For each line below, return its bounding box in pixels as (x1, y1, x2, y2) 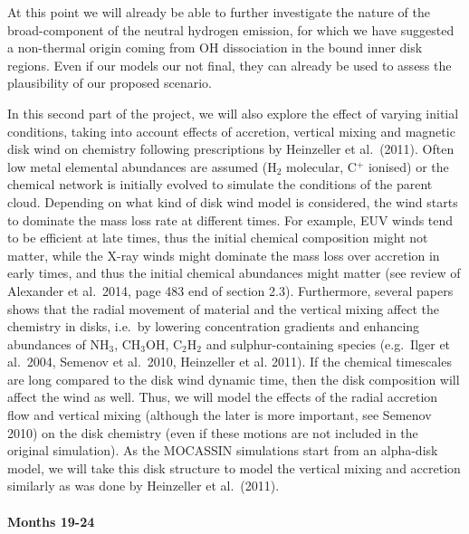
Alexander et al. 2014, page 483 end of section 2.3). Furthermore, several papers (7, 281, 454, 300)
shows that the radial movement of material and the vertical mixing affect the (7, 299, 440, 318)
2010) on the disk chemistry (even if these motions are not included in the (7, 423, 418, 442)
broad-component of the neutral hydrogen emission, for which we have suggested (7, 20, 455, 39)
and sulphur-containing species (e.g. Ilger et (206, 334, 451, 353)
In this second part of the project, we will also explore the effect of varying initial (7, 103, 459, 122)
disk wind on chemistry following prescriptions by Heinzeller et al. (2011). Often (7, 139, 455, 158)
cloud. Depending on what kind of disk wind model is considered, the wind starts (7, 192, 458, 211)
